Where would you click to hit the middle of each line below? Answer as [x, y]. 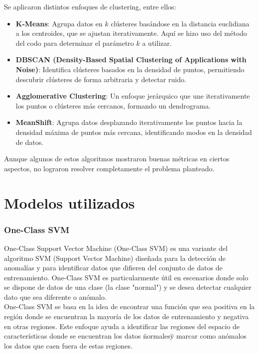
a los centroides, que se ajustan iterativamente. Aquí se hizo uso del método [131, 33]
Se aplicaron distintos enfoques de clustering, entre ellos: [90, 6]
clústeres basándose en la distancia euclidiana [180, 23]
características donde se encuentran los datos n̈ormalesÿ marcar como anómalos [125, 336]
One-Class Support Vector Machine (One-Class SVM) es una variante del [116, 248]
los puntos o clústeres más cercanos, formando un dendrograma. [113, 105]
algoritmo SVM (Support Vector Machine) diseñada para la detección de [115, 258]
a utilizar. [157, 43]
